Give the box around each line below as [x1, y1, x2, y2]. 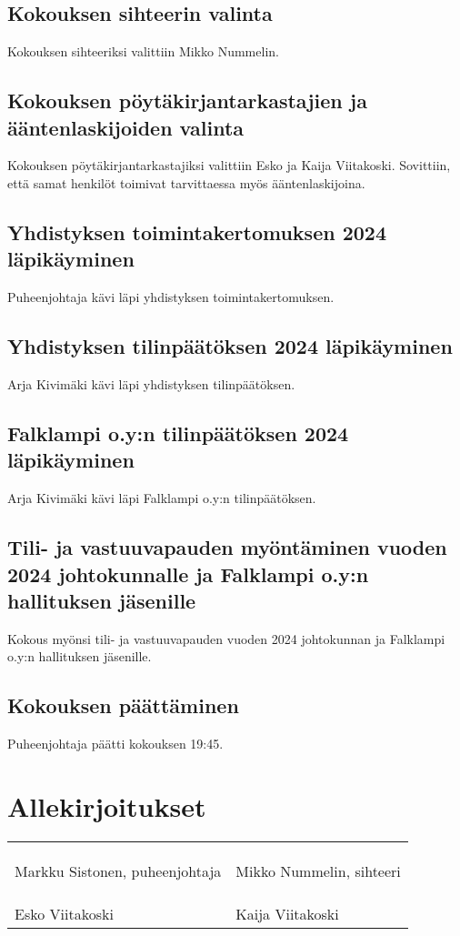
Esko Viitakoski [15, 902, 114, 924]
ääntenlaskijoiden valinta [7, 113, 245, 141]
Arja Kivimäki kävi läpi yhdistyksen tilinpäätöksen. [7, 374, 295, 393]
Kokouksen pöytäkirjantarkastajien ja [7, 86, 367, 115]
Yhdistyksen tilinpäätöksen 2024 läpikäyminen [7, 332, 453, 360]
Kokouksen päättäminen [7, 691, 239, 720]
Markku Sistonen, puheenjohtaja [15, 860, 222, 881]
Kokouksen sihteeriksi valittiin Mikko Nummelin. [7, 42, 279, 61]
